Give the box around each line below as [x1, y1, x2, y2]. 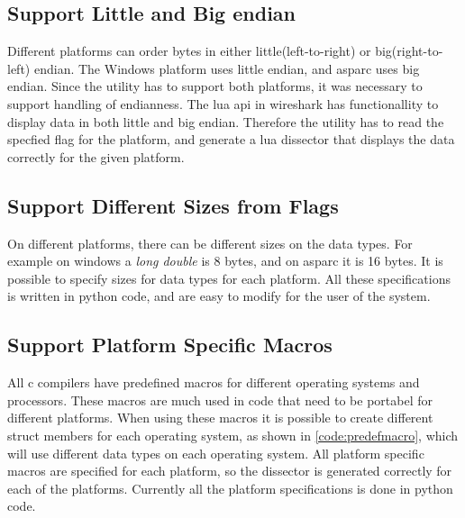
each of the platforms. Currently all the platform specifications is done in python [7, 478, 453, 497]
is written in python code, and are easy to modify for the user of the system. [7, 286, 431, 305]
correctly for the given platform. [7, 147, 185, 166]
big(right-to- [375, 41, 443, 60]
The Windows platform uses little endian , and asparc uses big [77, 59, 420, 77]
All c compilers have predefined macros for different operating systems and [7, 373, 420, 392]
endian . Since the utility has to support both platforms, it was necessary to [7, 77, 423, 95]
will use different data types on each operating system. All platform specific [7, 443, 424, 462]
